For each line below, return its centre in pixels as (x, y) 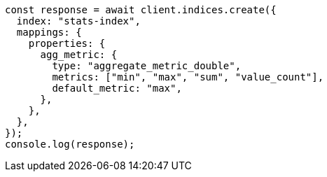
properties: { (67, 43)
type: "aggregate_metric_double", (147, 66)
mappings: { (49, 32)
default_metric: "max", (117, 88)
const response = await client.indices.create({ (141, 10)
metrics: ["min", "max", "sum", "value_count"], (188, 77)
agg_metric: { (79, 55)
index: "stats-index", (78, 21)
